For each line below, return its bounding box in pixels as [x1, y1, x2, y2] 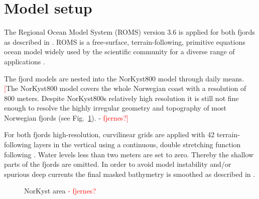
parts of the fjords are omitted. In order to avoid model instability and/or [4, 159, 231, 169]
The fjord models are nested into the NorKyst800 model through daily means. [4, 73, 244, 83]
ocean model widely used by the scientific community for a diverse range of [4, 46, 235, 57]
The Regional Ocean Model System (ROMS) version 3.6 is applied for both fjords [4, 27, 255, 37]
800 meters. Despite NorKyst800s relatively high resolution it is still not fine [4, 92, 239, 103]
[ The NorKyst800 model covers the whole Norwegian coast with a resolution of [4, 83, 246, 93]
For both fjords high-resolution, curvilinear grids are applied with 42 [4, 129, 215, 140]
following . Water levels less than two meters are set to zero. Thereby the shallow [4, 149, 254, 159]
